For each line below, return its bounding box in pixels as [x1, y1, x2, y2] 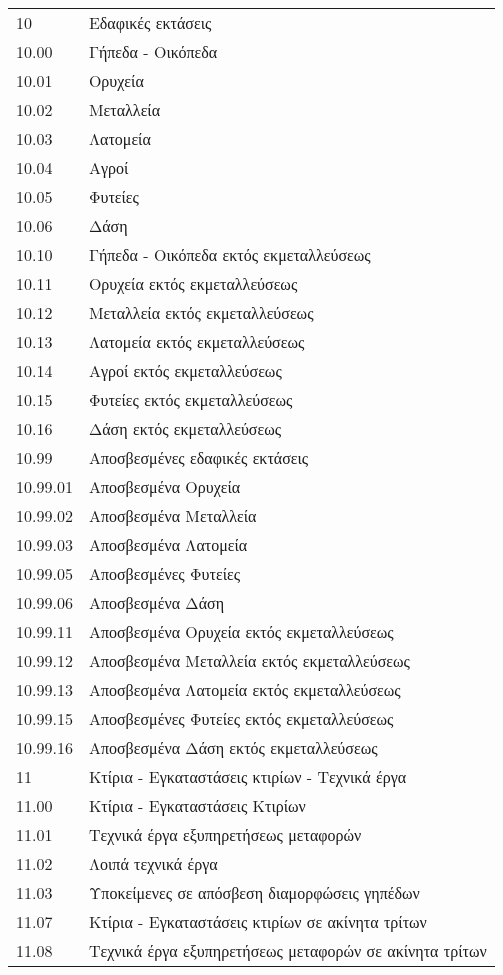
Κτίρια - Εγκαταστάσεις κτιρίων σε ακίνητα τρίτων [88, 910, 427, 933]
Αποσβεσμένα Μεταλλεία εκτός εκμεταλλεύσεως [88, 649, 410, 672]
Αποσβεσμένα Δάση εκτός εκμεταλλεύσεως [88, 736, 378, 759]
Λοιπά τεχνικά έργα [88, 852, 218, 875]
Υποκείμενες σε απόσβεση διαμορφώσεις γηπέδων [88, 881, 420, 904]
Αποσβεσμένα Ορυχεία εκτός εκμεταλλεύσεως [88, 620, 394, 643]
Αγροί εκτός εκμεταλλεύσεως [88, 359, 282, 382]
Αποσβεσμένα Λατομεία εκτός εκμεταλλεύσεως [88, 678, 401, 701]
